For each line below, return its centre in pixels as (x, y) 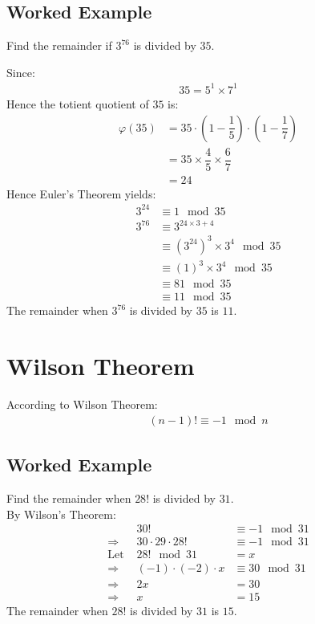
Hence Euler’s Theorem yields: (81, 193)
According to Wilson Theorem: (82, 404)
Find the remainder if (59, 45)
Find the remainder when (69, 498)
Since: (21, 72)
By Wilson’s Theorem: (61, 514)
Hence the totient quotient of (78, 103)
